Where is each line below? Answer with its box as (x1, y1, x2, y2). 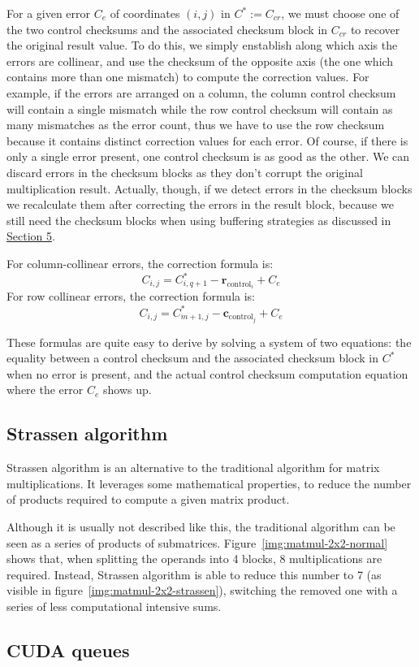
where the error (6, 381, 84, 398)
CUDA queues (6, 637, 130, 662)
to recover (350, 20, 400, 37)
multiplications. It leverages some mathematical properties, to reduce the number (6, 474, 412, 492)
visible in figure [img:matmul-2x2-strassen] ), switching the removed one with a (6, 582, 398, 599)
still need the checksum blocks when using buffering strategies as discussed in (6, 211, 391, 228)
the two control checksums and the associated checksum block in (6, 20, 328, 37)
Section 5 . (6, 227, 55, 245)
